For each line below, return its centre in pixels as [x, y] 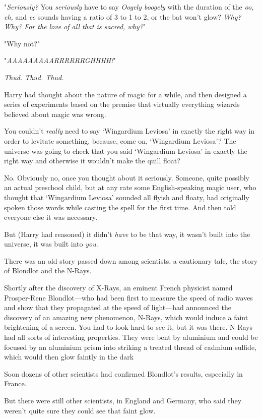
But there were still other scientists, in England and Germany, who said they [123, 400]
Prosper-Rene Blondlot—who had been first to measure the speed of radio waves [128, 297]
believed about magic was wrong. [55, 114]
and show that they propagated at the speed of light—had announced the [118, 307]
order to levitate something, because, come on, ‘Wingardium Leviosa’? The [120, 140]
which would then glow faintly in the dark [69, 357]
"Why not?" [22, 43]
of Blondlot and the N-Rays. [48, 271]
